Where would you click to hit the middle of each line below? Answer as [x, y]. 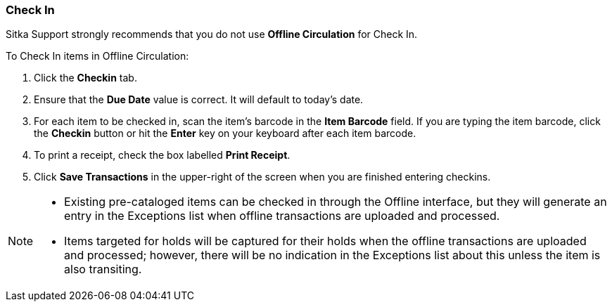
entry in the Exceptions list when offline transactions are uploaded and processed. [282, 216]
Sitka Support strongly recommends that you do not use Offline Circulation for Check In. [212, 34]
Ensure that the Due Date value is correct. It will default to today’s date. [199, 100]
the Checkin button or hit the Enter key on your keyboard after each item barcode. [225, 133]
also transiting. [103, 269]
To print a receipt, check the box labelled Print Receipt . [162, 155]
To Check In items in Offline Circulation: [97, 56]
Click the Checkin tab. [85, 78]
